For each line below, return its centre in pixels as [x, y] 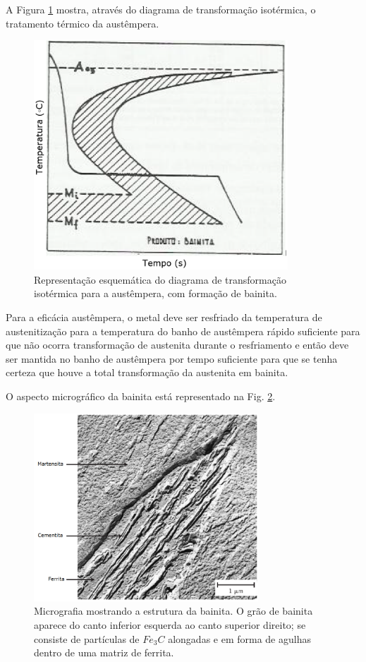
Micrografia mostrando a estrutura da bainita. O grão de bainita [173, 611]
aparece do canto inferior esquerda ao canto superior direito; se [170, 625]
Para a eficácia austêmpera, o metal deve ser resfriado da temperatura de [164, 317]
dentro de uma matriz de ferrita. [104, 652]
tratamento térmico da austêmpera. [83, 23]
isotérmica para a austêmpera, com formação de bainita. [155, 293]
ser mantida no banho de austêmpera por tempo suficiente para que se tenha [172, 358]
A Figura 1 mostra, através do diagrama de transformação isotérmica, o [161, 9]
